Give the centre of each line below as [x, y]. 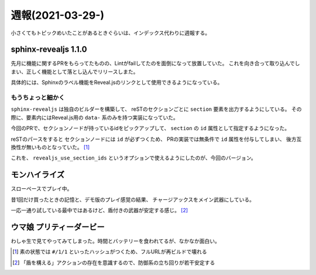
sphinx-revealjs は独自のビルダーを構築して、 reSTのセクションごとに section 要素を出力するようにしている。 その [156, 109]
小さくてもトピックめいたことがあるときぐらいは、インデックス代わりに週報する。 [111, 33]
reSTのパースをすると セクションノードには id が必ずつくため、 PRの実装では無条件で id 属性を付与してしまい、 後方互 [156, 139]
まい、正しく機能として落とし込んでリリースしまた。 [75, 72]
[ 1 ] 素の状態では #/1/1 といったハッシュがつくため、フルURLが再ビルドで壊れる [110, 252]
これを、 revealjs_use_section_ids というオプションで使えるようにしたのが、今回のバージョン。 [134, 158]
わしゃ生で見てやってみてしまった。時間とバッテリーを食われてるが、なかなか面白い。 [116, 241]
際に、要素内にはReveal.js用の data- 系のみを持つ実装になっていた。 [95, 117]
